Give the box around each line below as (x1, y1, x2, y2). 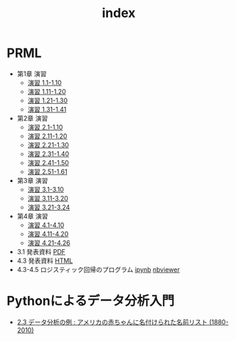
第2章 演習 (16, 114, 48, 122)
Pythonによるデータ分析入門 (6, 293, 175, 309)
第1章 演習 (16, 69, 47, 78)
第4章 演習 (16, 211, 48, 220)
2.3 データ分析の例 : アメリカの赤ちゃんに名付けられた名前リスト (16, 318, 208, 326)
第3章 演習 (16, 176, 48, 184)
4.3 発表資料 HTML (16, 256, 73, 265)
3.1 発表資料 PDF (16, 247, 65, 256)
